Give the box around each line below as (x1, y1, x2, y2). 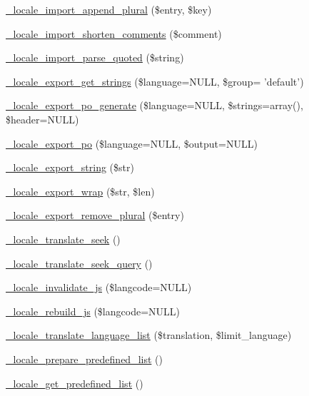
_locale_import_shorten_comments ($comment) (6, 26, 222, 41)
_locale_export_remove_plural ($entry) (6, 208, 184, 223)
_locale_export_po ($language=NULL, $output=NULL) (6, 136, 258, 151)
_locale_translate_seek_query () (6, 255, 153, 270)
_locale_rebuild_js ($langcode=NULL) (6, 303, 180, 318)
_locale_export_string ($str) (6, 160, 134, 175)
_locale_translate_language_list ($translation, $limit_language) (6, 328, 292, 342)
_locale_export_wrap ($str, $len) (6, 183, 155, 198)
